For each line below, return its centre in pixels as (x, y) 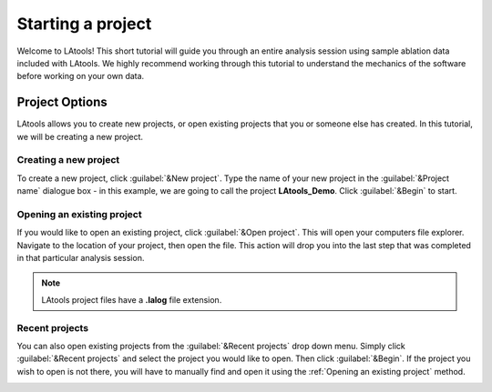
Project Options (62, 102)
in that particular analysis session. (81, 258)
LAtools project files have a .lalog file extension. (132, 299)
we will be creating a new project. (80, 136)
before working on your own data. (81, 76)
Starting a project (84, 24)
